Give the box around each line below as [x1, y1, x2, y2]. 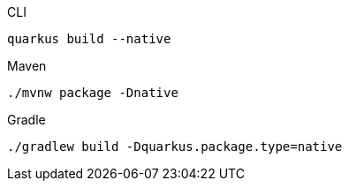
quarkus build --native [7, 32, 171, 46]
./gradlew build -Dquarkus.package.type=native [7, 139, 343, 154]
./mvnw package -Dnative [7, 86, 178, 100]
